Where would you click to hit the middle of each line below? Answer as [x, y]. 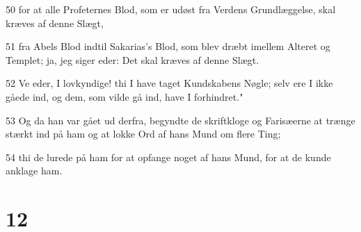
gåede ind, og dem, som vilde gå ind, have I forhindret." [125, 96]
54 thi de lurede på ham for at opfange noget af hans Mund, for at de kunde [168, 157]
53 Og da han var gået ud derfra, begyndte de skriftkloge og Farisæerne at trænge [180, 120]
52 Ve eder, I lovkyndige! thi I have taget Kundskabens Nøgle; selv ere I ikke [169, 83]
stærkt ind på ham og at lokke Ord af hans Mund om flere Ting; [143, 134]
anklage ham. [34, 171]
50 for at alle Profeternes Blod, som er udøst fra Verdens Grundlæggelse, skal [171, 9]
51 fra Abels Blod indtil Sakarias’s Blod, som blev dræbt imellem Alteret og [168, 46]
